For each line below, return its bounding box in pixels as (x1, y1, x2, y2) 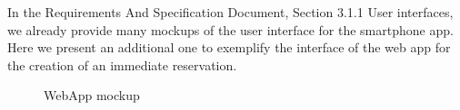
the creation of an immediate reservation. (7, 55, 237, 74)
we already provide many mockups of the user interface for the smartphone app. (7, 20, 454, 39)
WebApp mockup (44, 86, 140, 105)
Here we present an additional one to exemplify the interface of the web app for (7, 38, 451, 57)
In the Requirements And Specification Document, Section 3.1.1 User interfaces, (7, 3, 454, 21)
